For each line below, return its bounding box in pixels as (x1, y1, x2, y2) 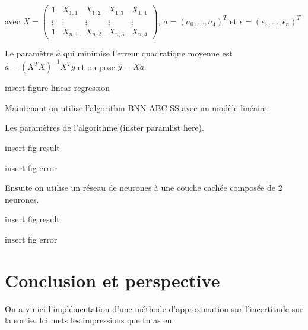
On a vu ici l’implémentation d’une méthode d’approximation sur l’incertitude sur (5, 302, 303, 315)
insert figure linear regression (5, 81, 110, 94)
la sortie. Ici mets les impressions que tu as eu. (5, 314, 174, 326)
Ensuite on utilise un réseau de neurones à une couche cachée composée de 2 (5, 181, 282, 194)
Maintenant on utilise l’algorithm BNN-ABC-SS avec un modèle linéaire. (5, 101, 269, 114)
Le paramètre (5, 47, 53, 59)
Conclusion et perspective (5, 268, 220, 292)
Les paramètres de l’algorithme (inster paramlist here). (5, 121, 204, 134)
